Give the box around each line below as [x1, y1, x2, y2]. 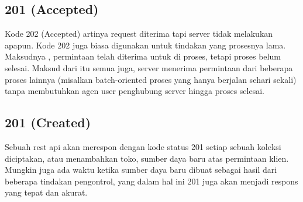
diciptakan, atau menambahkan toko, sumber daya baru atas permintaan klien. [5, 152, 289, 164]
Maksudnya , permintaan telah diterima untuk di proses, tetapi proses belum [5, 50, 281, 62]
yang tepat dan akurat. [5, 186, 88, 198]
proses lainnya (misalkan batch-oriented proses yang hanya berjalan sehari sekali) [5, 73, 297, 85]
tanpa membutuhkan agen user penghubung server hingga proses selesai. [5, 85, 264, 97]
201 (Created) [5, 113, 91, 131]
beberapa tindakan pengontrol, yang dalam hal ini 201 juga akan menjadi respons [5, 175, 298, 187]
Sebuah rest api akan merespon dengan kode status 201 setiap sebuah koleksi [5, 140, 281, 152]
